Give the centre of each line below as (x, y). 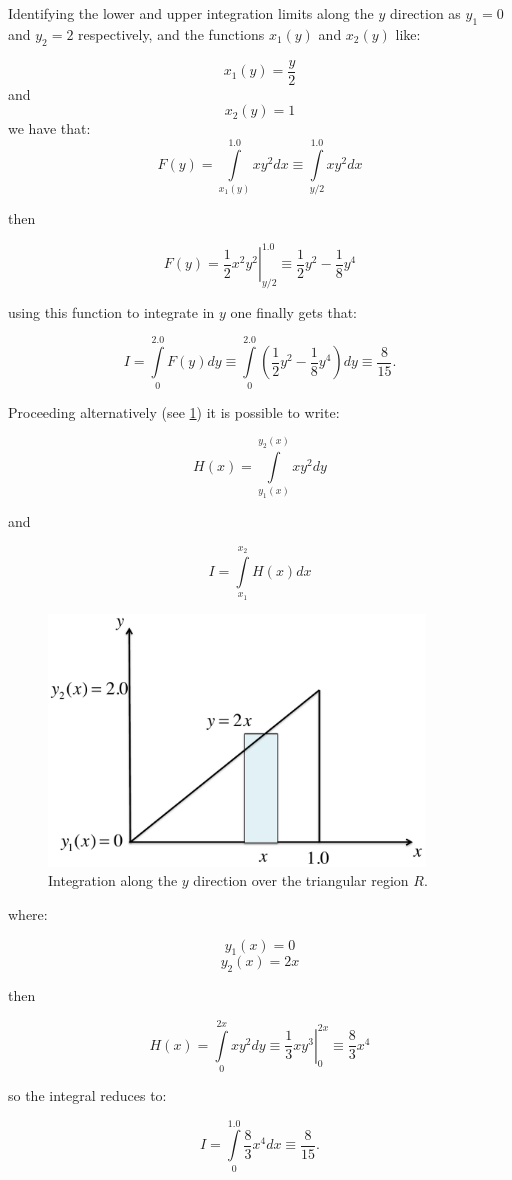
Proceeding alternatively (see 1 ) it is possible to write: (174, 411)
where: (28, 914)
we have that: (49, 128)
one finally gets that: (294, 311)
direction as (425, 13)
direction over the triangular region (301, 880)
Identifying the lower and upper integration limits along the (191, 13)
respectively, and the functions (171, 33)
